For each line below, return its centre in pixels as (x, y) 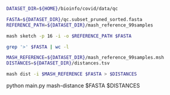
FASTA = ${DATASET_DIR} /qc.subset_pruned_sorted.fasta (74, 19)
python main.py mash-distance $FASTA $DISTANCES (73, 85)
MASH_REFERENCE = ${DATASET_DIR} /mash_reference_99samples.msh (85, 58)
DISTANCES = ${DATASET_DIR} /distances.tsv (58, 63)
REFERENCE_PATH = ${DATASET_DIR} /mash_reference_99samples (80, 25)
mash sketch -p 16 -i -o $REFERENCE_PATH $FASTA (69, 36)
